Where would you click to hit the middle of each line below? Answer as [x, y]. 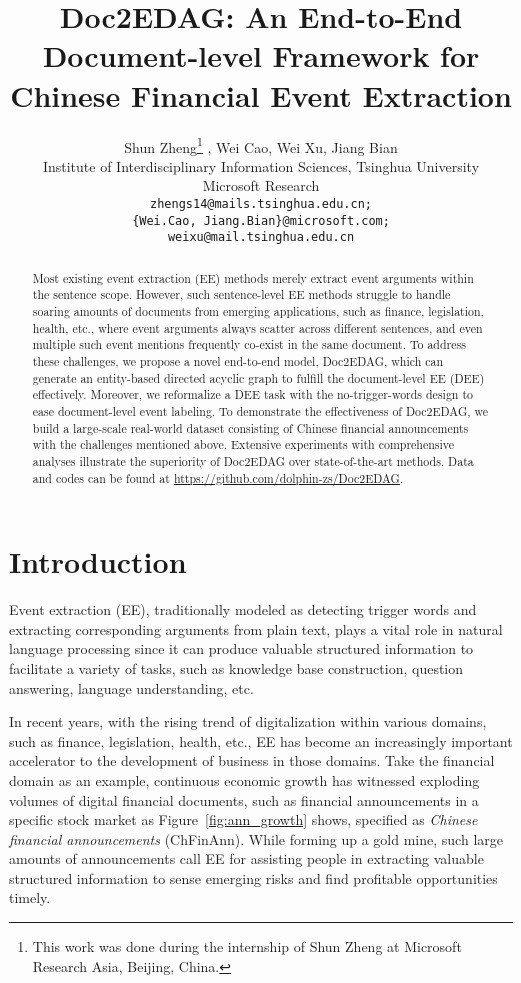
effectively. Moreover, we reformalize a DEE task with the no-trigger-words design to [252, 394]
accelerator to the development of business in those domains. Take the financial [252, 760]
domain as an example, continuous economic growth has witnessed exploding [244, 779]
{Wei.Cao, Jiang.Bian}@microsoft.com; [261, 220]
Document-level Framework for [261, 55]
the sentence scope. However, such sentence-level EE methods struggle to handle [241, 294]
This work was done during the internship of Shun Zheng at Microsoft [247, 946]
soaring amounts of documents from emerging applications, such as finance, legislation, [258, 311]
